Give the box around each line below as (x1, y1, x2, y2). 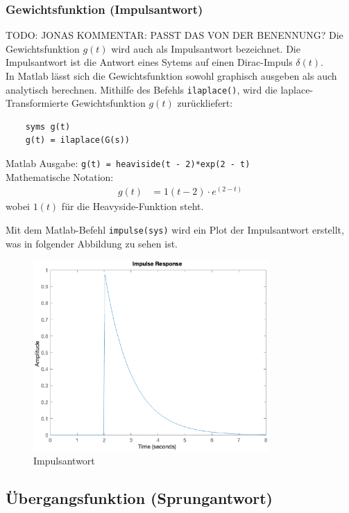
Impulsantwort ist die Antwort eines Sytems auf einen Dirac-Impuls (6, 55, 293, 69)
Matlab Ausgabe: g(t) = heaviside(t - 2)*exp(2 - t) (6, 156, 250, 171)
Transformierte (6, 96, 69, 110)
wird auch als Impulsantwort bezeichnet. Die (111, 41, 300, 55)
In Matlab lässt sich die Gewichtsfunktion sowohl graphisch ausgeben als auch (6, 69, 337, 82)
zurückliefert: (177, 96, 233, 110)
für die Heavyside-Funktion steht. (61, 199, 204, 214)
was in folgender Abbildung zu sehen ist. (6, 236, 178, 250)
